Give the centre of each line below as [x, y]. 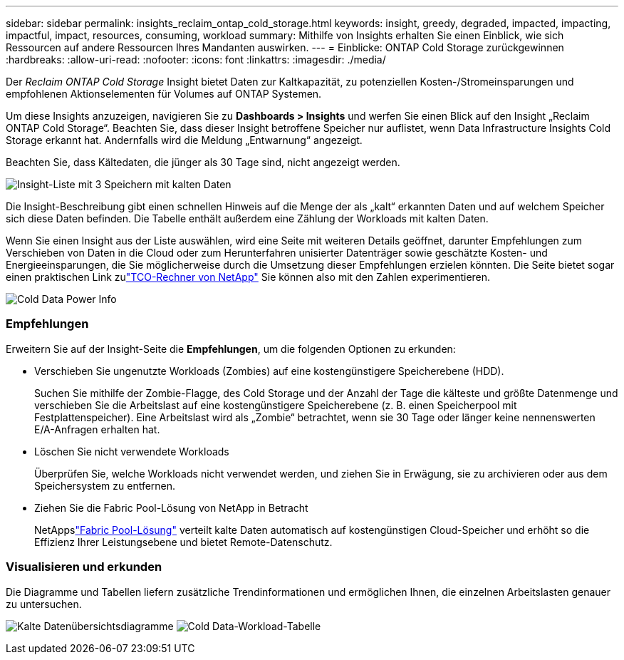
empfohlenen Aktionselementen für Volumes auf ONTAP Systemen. [164, 94]
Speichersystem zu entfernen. [105, 485]
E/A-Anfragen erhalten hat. [97, 429]
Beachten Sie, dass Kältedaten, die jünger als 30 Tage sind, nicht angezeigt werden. [203, 162]
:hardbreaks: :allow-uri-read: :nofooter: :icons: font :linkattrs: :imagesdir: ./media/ [196, 60]
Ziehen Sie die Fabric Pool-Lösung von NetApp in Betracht [171, 507]
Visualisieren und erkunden [84, 567]
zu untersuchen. [44, 604]
